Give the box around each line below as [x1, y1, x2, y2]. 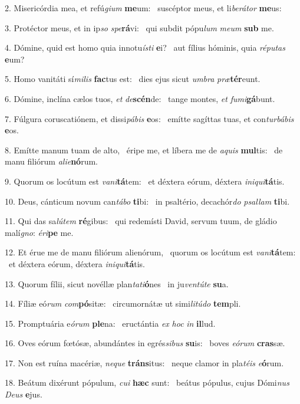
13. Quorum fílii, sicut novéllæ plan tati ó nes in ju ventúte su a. [5, 277, 229, 290]
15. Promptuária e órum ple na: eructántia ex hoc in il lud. [5, 317, 216, 329]
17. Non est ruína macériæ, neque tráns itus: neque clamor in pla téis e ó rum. [5, 356, 284, 369]
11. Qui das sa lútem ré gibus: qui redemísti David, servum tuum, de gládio [5, 215, 277, 227]
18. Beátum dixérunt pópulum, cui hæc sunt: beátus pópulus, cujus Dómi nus [5, 376, 289, 389]
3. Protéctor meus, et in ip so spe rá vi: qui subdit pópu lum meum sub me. [5, 21, 274, 34]
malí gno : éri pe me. [5, 226, 74, 238]
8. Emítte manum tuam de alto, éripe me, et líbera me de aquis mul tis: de [5, 143, 283, 156]
